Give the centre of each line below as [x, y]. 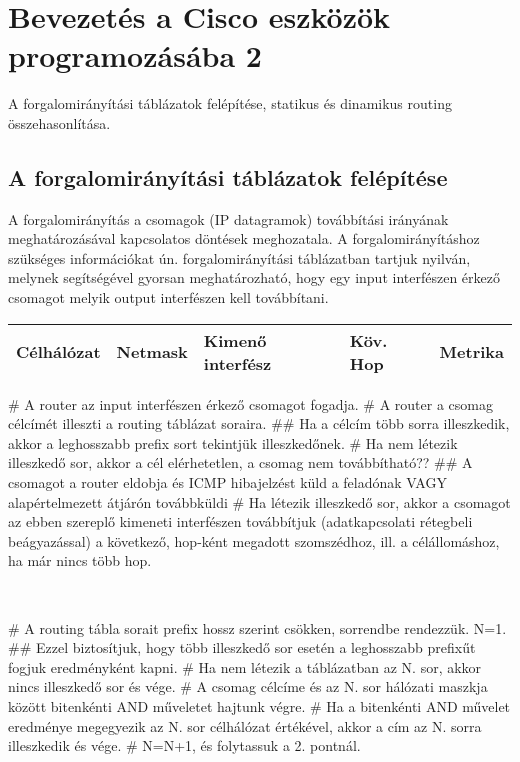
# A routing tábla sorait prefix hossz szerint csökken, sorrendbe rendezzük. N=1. [257, 627]
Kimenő [235, 340]
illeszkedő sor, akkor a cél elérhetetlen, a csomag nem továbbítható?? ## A [240, 462]
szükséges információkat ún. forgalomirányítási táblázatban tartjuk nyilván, [239, 257]
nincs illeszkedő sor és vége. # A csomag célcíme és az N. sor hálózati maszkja [248, 686]
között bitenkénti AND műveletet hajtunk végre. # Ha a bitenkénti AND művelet [259, 705]
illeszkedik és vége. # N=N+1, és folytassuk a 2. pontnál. [184, 745]
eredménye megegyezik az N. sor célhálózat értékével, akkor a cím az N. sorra [245, 725]
